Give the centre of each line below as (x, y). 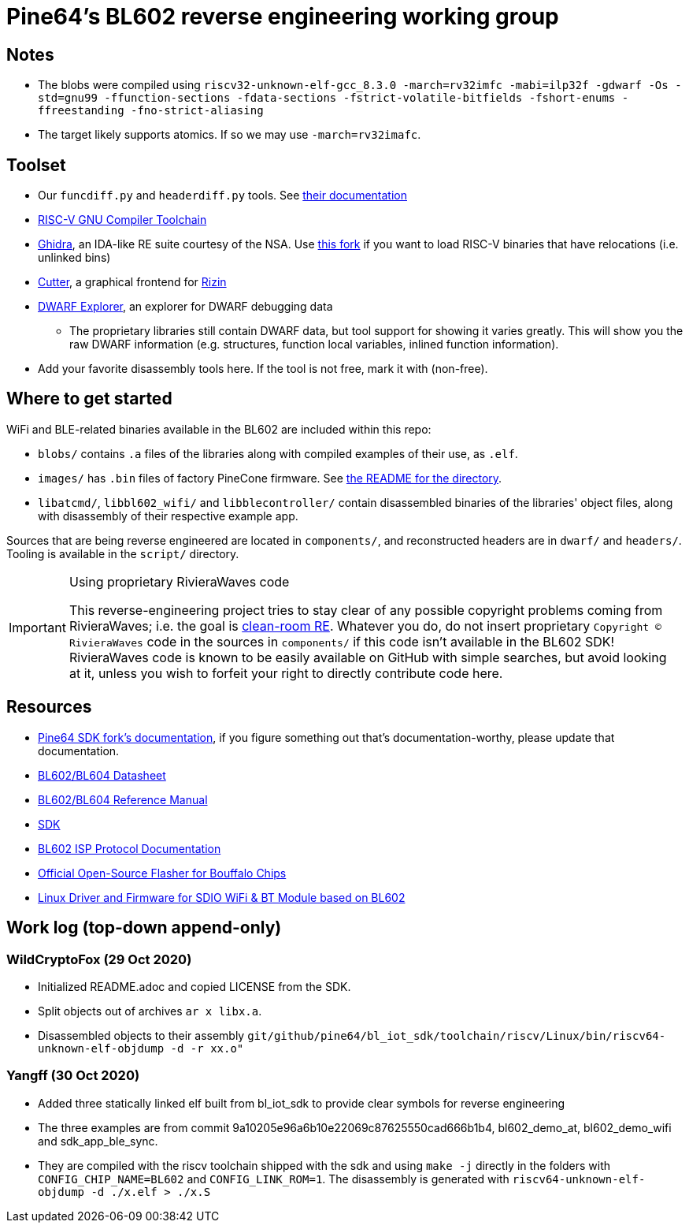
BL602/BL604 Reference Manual (123, 799)
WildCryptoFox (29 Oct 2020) (99, 959)
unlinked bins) (74, 258)
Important (37, 627)
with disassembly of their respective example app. (168, 516)
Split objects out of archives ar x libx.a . (150, 1011)
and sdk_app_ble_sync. (98, 1141)
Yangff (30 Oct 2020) (73, 1076)
